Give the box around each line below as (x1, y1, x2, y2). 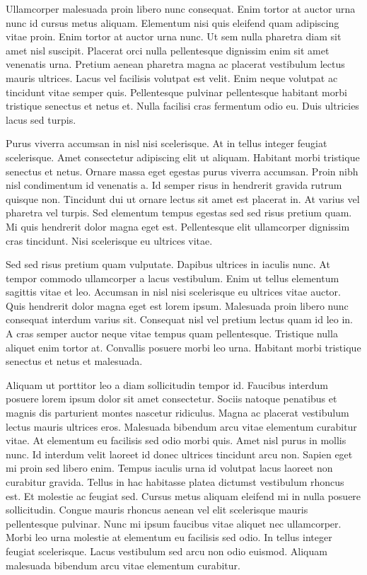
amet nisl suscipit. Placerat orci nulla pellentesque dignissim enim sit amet (6, 42, 330, 57)
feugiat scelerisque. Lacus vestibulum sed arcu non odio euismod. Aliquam (6, 543, 327, 558)
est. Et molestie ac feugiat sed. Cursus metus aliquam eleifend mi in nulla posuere (6, 488, 361, 503)
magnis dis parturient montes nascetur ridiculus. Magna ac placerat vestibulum (6, 405, 349, 420)
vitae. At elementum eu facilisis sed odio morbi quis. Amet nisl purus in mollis (6, 433, 346, 448)
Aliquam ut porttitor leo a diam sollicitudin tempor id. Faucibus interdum (6, 377, 328, 392)
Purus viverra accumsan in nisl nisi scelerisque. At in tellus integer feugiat (6, 136, 327, 151)
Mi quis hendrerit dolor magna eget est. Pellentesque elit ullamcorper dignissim (6, 219, 350, 233)
